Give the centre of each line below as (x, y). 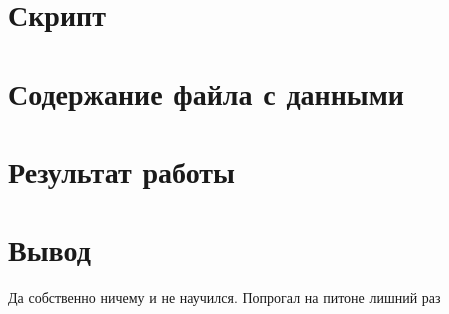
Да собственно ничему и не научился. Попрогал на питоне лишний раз (224, 297)
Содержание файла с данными (206, 92)
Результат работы (121, 170)
